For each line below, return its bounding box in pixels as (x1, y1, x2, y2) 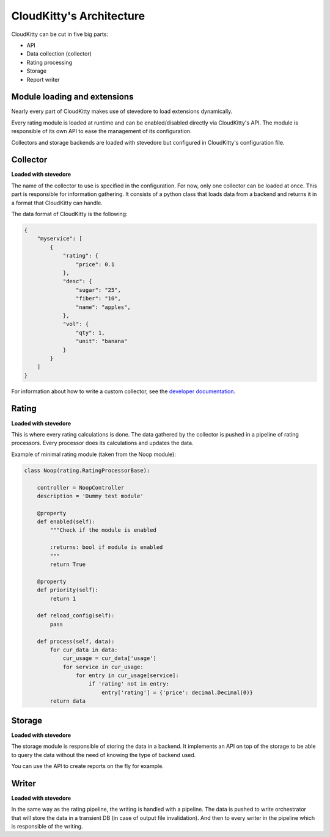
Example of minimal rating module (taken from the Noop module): (11, 451, 177, 458)
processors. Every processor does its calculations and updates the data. (11, 440, 194, 447)
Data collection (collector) (26, 50, 92, 57)
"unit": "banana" (75, 338, 128, 345)
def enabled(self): (37, 518, 96, 525)
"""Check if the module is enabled (50, 527, 157, 534)
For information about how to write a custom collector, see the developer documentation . (11, 388, 236, 395)
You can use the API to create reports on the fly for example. (11, 762, 164, 769)
